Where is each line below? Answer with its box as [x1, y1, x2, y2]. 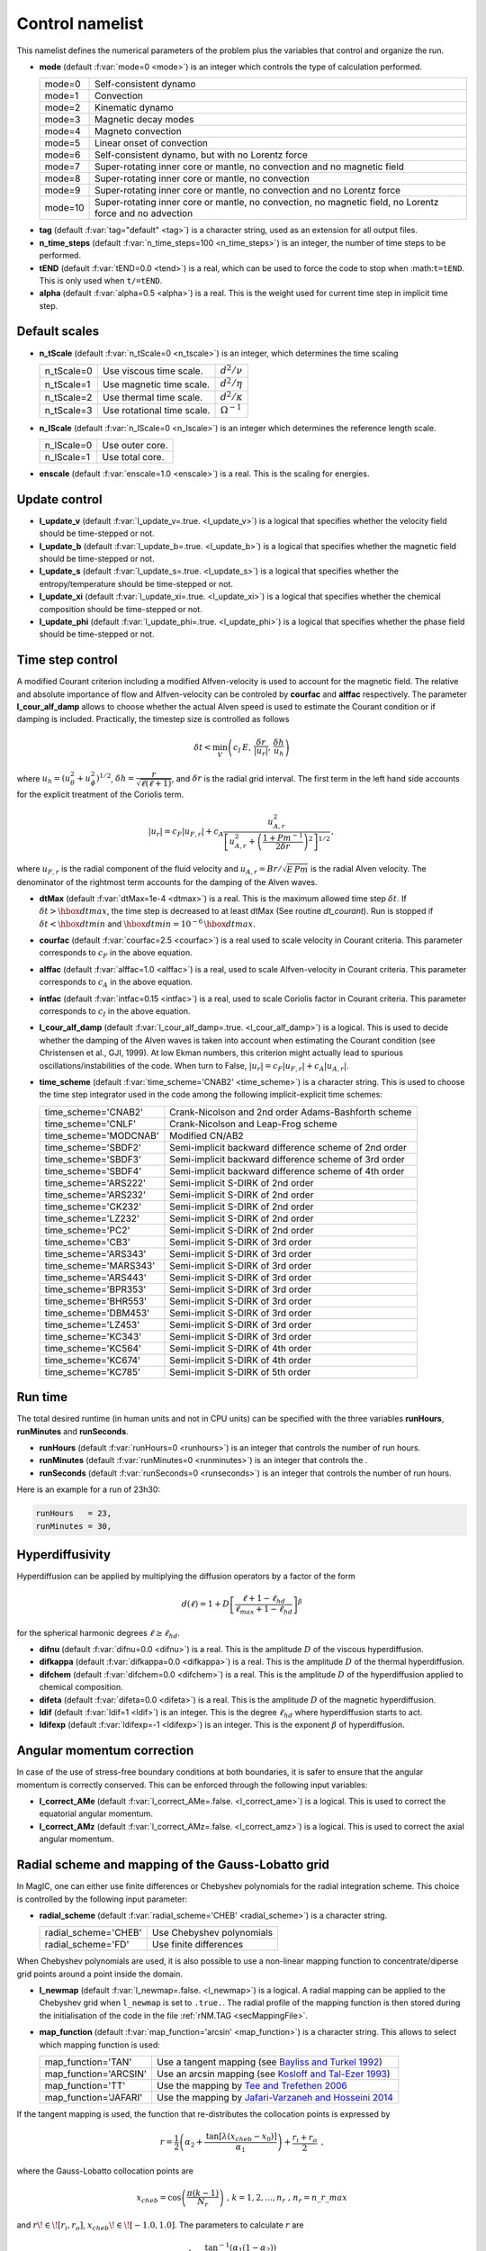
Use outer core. [102, 438, 168, 451]
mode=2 [44, 102, 81, 114]
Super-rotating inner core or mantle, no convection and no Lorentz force [94, 185, 400, 197]
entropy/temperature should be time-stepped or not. [39, 578, 234, 589]
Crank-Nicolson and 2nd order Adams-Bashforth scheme [169, 1106, 412, 1118]
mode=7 [44, 160, 81, 173]
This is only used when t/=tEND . [39, 275, 163, 285]
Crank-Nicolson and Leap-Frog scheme [169, 1117, 337, 1130]
